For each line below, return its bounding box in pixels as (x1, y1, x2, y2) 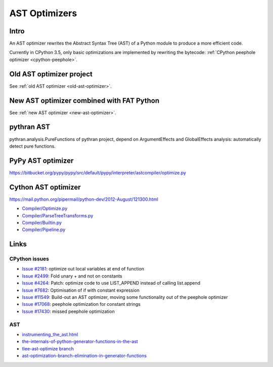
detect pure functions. (9, 143, 56, 149)
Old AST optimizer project (9, 70, 93, 78)
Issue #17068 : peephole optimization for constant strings (22, 301, 141, 307)
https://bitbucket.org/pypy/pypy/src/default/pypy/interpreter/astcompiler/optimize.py (9, 169, 187, 175)
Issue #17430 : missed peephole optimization (22, 308, 115, 314)
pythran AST (9, 123, 51, 131)
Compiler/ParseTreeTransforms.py (22, 212, 94, 218)
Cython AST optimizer (9, 182, 81, 192)
